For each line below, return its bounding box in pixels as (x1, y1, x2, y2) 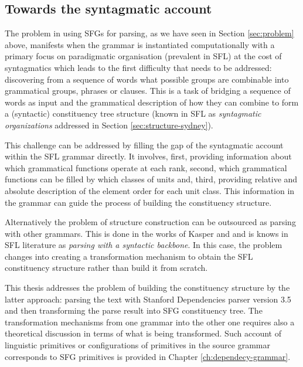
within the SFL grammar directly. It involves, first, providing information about (5, 150, 292, 162)
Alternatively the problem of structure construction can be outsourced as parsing (5, 216, 296, 228)
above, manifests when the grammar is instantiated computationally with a (5, 38, 275, 50)
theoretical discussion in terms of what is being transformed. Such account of (5, 327, 281, 339)
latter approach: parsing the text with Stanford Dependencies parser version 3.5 (5, 293, 291, 305)
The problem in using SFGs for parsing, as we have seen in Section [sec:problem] (5, 27, 294, 39)
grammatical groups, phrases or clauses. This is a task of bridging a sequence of (5, 84, 291, 97)
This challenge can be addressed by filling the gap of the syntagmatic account (5, 138, 284, 151)
